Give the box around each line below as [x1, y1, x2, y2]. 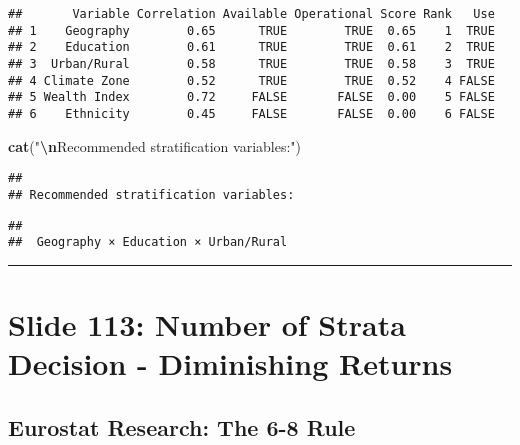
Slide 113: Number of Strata [8, 304, 406, 344]
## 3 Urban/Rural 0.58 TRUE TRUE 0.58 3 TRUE [8, 56, 495, 71]
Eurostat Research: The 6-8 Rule [8, 411, 356, 442]
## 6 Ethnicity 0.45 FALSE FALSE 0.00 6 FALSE [8, 106, 495, 121]
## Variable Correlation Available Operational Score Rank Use [8, 7, 495, 21]
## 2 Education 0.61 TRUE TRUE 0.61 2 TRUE [8, 40, 495, 55]
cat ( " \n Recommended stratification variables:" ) [8, 135, 302, 156]
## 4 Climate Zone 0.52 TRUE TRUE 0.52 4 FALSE [8, 73, 495, 88]
